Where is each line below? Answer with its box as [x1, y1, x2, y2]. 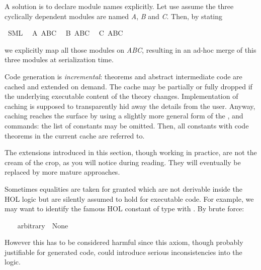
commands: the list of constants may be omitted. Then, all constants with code [5, 120, 249, 130]
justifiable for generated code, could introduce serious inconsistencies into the [5, 246, 242, 257]
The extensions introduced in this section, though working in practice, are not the [5, 147, 257, 158]
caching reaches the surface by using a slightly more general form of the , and [5, 110, 243, 121]
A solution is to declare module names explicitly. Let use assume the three [5, 1, 234, 11]
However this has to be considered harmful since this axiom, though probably [5, 237, 243, 247]
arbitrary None [17, 220, 68, 230]
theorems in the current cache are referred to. [5, 130, 145, 141]
